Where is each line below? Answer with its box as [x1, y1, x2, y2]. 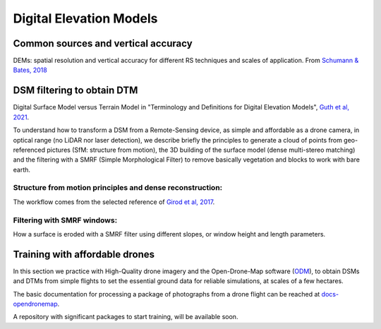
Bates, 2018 [13, 66, 47, 74]
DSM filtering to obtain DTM [13, 85, 138, 97]
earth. [13, 165, 31, 174]
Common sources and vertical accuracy [13, 37, 193, 49]
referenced [13, 145, 46, 154]
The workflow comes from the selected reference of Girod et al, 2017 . [13, 198, 215, 206]
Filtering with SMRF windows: [13, 215, 118, 225]
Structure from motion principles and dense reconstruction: [13, 183, 223, 193]
